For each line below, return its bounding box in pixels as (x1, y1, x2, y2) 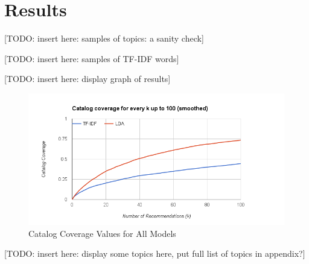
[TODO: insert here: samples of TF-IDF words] (4, 52, 179, 64)
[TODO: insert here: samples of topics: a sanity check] (4, 32, 204, 45)
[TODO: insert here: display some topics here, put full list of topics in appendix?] (4, 247, 305, 260)
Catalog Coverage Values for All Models (28, 227, 176, 239)
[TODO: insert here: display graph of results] (4, 72, 171, 85)
